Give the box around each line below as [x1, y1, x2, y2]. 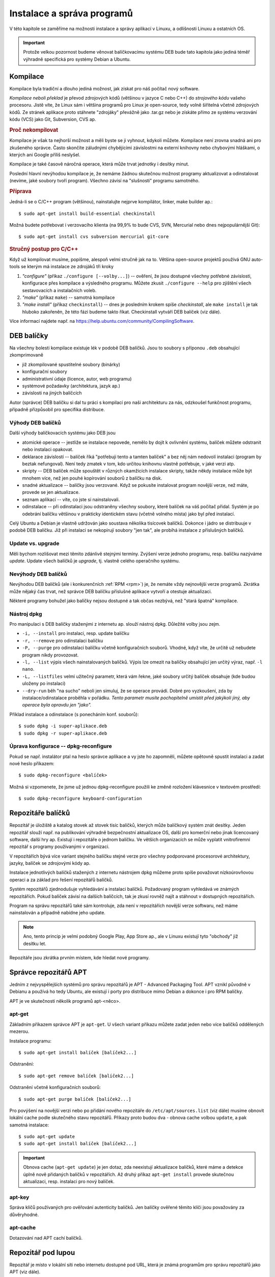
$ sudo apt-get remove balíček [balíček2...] [18, 1073, 134, 1079]
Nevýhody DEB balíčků [9, 570, 67, 577]
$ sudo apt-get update [18, 1134, 75, 1140]
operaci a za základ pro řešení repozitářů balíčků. [9, 877, 113, 883]
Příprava [9, 187, 32, 195]
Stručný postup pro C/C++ [9, 245, 78, 252]
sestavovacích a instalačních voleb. [22, 287, 97, 293]
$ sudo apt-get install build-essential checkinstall [18, 210, 155, 217]
